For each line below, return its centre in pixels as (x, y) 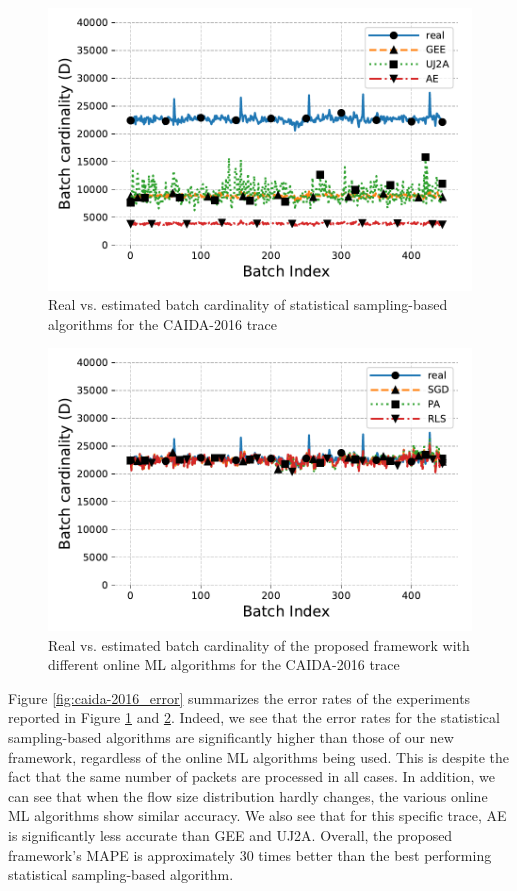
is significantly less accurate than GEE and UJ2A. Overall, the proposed (230, 835)
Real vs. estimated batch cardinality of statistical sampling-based (248, 304)
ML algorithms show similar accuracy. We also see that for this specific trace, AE (257, 815)
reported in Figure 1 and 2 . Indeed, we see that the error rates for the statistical (254, 717)
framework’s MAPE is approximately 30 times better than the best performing (250, 854)
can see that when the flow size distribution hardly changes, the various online (248, 795)
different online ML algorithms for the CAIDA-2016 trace (224, 664)
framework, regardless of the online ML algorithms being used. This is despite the (259, 756)
